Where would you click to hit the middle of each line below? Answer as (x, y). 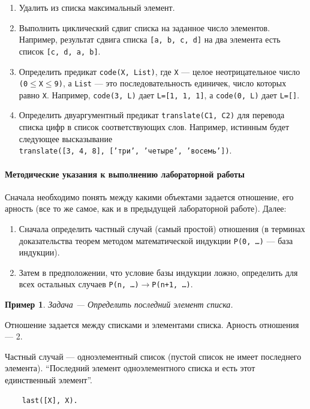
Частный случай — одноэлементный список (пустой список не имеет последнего (153, 356)
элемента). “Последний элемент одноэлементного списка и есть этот (130, 368)
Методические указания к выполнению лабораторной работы (125, 174)
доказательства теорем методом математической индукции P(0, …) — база (156, 240)
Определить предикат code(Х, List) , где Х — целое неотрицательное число (159, 71)
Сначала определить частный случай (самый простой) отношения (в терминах (162, 228)
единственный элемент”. (49, 380)
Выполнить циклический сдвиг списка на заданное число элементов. (145, 27)
